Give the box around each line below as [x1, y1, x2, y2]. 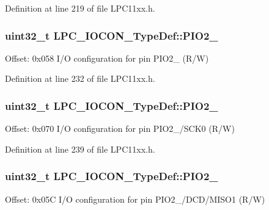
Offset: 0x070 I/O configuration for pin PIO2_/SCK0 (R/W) [5, 122, 235, 135]
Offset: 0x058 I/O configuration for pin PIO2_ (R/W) [5, 51, 209, 64]
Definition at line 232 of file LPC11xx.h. [5, 72, 155, 85]
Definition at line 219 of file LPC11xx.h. [5, 2, 155, 14]
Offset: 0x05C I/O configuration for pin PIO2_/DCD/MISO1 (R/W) [5, 192, 265, 205]
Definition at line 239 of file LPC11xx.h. [5, 142, 155, 155]
